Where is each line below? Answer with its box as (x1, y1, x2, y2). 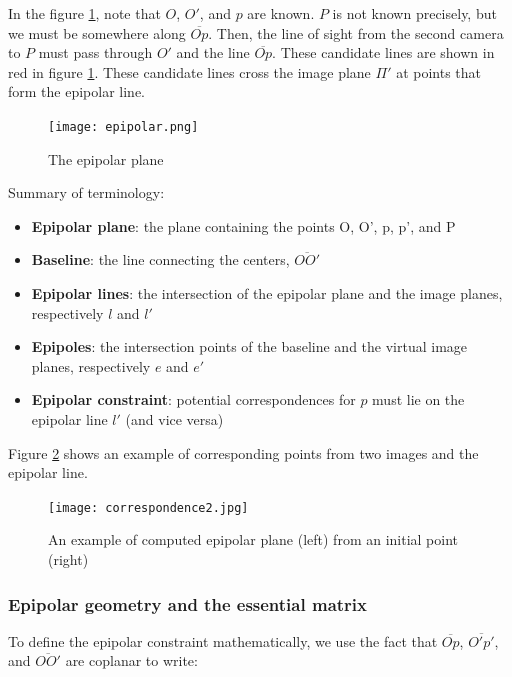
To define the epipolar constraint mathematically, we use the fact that (8, 630, 438, 651)
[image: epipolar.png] (48, 119, 199, 134)
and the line (176, 42, 250, 63)
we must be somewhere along (8, 22, 186, 43)
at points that (396, 61, 482, 82)
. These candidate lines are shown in (272, 42, 495, 63)
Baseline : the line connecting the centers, (31, 249, 290, 270)
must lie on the (372, 389, 465, 410)
